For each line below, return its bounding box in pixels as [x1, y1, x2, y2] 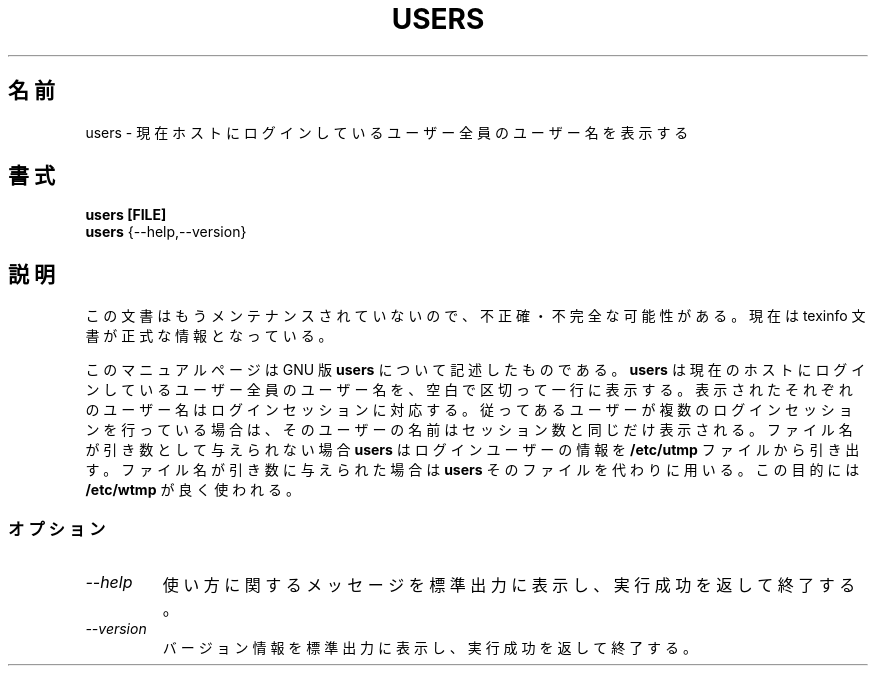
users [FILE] [85, 206, 167, 224]
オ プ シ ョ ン [8, 518, 106, 539]
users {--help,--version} [85, 223, 247, 241]
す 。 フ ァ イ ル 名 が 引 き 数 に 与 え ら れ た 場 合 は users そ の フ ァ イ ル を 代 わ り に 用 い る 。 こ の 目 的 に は [85, 461, 860, 479]
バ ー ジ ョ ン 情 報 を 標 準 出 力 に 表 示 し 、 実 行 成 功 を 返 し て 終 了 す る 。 [162, 639, 697, 657]
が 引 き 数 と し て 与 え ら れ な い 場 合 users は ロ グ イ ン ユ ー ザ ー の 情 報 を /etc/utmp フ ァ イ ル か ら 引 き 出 [85, 441, 860, 459]
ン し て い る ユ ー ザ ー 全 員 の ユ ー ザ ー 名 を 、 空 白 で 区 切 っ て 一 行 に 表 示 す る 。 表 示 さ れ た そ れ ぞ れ [85, 381, 853, 399]
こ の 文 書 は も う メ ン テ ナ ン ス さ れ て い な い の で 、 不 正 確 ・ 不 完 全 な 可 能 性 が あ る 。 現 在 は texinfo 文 [85, 307, 866, 325]
